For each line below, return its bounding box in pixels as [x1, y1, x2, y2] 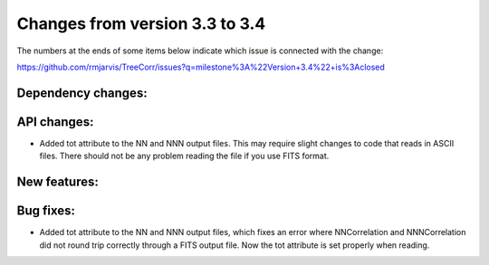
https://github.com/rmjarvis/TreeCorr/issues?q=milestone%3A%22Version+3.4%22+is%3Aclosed [16, 62, 385, 72]
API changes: [16, 114, 94, 129]
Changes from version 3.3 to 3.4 [16, 14, 266, 33]
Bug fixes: [16, 203, 76, 219]
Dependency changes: [16, 85, 149, 100]
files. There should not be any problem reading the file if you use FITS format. [39, 150, 330, 162]
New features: [16, 175, 99, 190]
